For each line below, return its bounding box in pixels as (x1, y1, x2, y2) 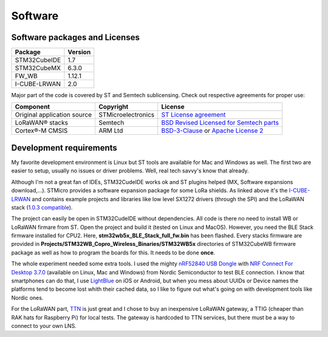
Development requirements (11, 143, 118, 153)
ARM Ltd (98, 126, 123, 135)
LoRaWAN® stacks (15, 118, 68, 127)
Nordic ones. (11, 294, 44, 301)
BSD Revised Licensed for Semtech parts (161, 118, 279, 127)
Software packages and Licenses (11, 32, 140, 43)
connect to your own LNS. (11, 322, 77, 329)
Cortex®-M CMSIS (15, 126, 68, 135)
